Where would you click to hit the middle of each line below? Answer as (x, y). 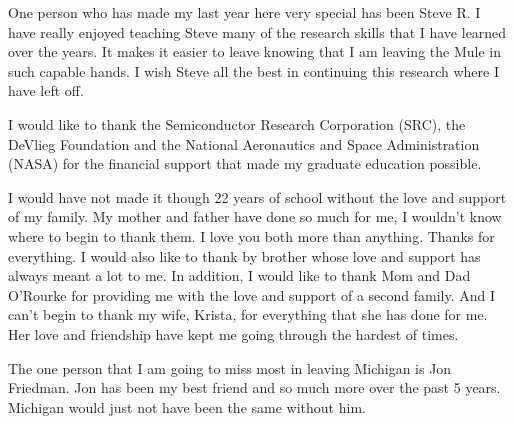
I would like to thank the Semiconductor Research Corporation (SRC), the (237, 123)
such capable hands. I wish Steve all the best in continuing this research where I (253, 70)
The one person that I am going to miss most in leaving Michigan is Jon (230, 367)
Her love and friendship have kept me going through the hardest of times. (233, 333)
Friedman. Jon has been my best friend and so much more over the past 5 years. (254, 387)
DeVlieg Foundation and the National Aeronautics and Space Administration (244, 143)
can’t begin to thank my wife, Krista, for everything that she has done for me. (248, 314)
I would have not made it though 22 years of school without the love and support (257, 196)
